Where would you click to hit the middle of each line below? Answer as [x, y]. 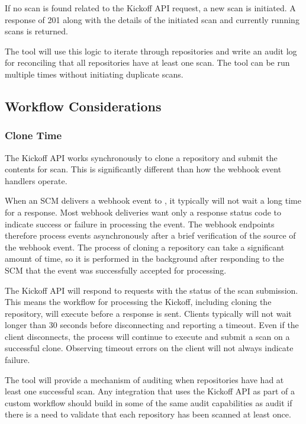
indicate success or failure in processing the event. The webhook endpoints [140, 224]
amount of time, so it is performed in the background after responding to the [144, 258]
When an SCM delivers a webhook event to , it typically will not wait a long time [153, 200]
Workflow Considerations [83, 106]
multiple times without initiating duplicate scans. [94, 74]
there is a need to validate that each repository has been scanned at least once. [148, 414]
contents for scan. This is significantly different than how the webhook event [143, 169]
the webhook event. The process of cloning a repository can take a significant [145, 247]
